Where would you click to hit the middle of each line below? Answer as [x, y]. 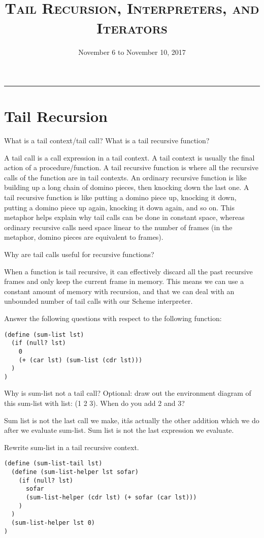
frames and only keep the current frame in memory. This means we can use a [124, 281]
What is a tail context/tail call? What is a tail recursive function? [107, 140]
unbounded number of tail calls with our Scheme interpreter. [98, 301]
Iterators [132, 28]
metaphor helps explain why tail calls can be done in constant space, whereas [124, 217]
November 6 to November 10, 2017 [132, 52]
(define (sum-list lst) [44, 335]
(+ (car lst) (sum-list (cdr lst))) [80, 360]
